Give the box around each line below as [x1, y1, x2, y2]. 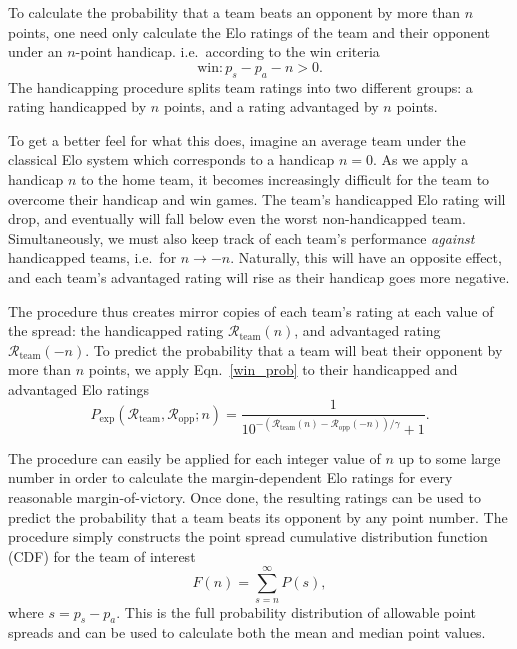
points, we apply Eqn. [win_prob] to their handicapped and [88, 359, 458, 380]
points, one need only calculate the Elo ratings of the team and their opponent [8, 21, 490, 42]
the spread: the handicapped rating [8, 320, 224, 341]
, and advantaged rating [294, 320, 441, 341]
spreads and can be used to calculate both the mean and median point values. [8, 622, 486, 643]
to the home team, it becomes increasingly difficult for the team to [80, 168, 490, 189]
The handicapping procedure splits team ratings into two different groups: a [8, 76, 473, 97]
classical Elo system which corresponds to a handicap [8, 149, 335, 170]
